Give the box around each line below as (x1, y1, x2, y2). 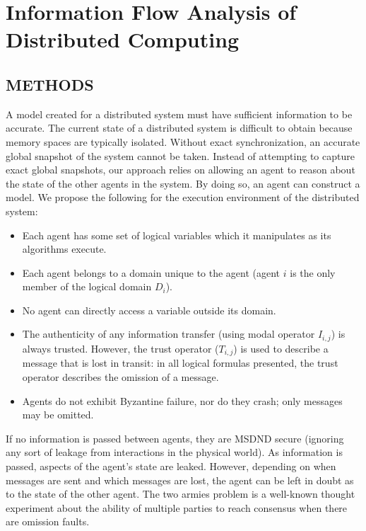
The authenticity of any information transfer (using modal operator (22, 326, 315, 341)
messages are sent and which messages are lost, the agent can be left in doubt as (6, 472, 354, 487)
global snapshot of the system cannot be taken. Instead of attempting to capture (6, 148, 355, 163)
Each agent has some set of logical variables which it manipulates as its (22, 227, 331, 242)
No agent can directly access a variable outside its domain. (22, 302, 276, 317)
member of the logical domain (22, 279, 152, 294)
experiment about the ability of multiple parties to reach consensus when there (6, 500, 348, 515)
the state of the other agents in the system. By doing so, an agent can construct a (6, 176, 360, 190)
